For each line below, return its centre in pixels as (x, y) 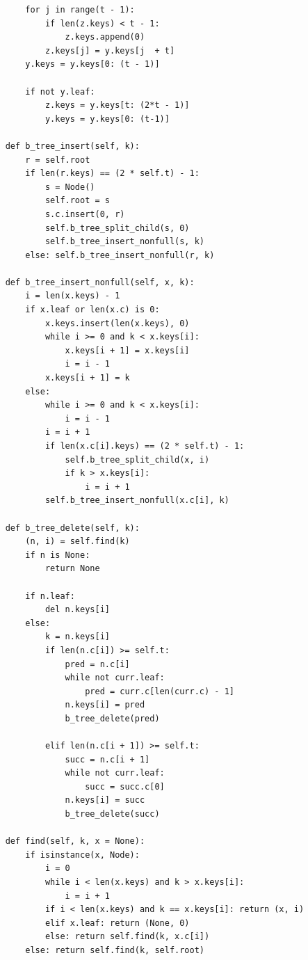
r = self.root (58, 160)
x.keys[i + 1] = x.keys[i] (127, 350)
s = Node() (70, 187)
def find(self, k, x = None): (75, 841)
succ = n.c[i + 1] (107, 759)
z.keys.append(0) (105, 37)
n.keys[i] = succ (105, 800)
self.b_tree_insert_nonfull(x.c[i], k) (137, 501)
